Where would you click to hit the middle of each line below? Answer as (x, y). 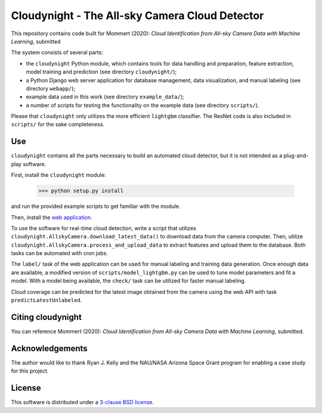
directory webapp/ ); (51, 88)
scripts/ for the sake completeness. (58, 125)
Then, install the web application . (52, 217)
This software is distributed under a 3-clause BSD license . (83, 402)
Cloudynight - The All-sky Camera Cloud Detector (137, 15)
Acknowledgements (49, 348)
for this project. (30, 371)
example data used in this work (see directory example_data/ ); (105, 97)
